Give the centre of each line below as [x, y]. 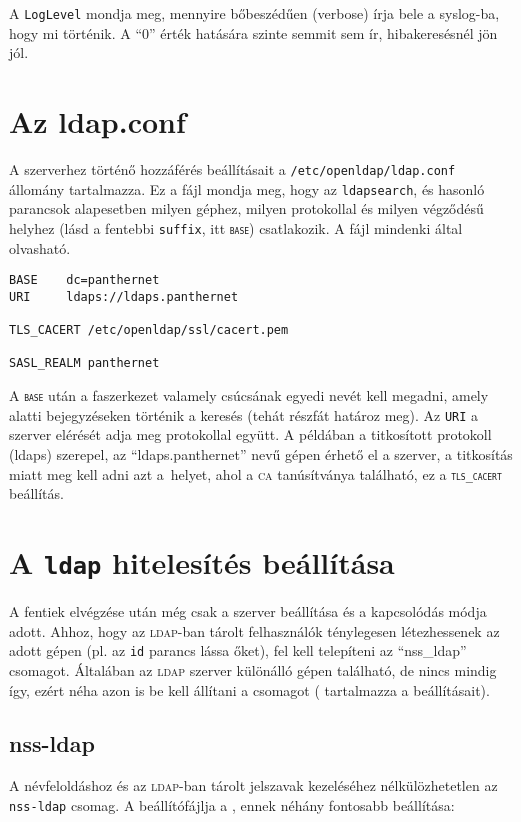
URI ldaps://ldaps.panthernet [124, 296]
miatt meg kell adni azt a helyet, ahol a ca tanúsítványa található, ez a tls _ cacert [255, 473]
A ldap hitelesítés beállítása [202, 562]
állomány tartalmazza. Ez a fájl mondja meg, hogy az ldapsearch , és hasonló [247, 188]
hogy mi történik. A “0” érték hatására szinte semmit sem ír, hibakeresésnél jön [253, 32]
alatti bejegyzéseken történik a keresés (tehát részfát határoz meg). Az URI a [244, 414]
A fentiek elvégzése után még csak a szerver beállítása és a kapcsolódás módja [248, 611]
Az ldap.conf [97, 121]
